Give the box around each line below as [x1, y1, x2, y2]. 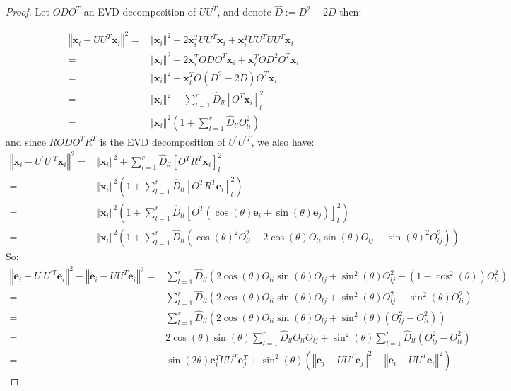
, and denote [217, 4, 271, 19]
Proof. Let [6, 4, 49, 19]
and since [6, 134, 46, 148]
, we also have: [251, 134, 315, 148]
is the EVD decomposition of [100, 134, 225, 148]
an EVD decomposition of [83, 4, 196, 19]
